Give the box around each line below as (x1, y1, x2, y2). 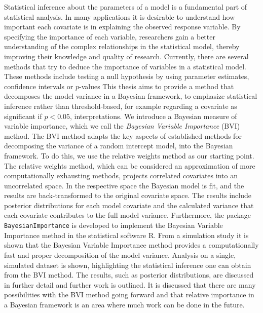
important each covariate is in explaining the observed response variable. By (4, 21, 241, 32)
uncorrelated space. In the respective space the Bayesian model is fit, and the (4, 180, 244, 190)
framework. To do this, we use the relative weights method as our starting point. (4, 150, 254, 161)
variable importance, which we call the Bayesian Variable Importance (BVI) (4, 121, 240, 131)
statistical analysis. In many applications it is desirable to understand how (4, 11, 235, 22)
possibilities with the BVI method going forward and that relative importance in (4, 289, 254, 300)
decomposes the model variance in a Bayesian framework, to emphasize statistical (4, 91, 257, 101)
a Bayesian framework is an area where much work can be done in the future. (4, 299, 245, 309)
